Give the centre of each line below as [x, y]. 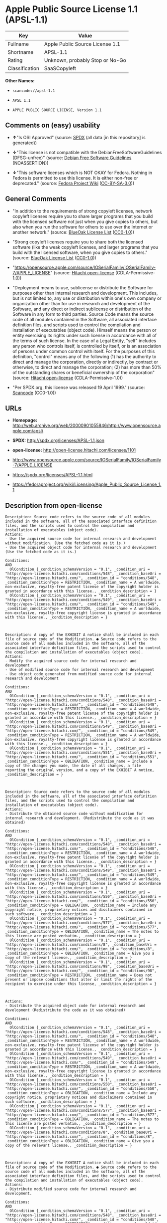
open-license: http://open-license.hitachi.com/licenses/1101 [74, 450]
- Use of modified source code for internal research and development [80, 670]
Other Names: [20, 80]
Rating [15, 60]
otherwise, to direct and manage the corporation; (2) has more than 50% [87, 367]
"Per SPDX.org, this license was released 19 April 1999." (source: [79, 387]
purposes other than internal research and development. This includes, [85, 293]
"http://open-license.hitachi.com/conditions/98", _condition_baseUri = [82, 967]
